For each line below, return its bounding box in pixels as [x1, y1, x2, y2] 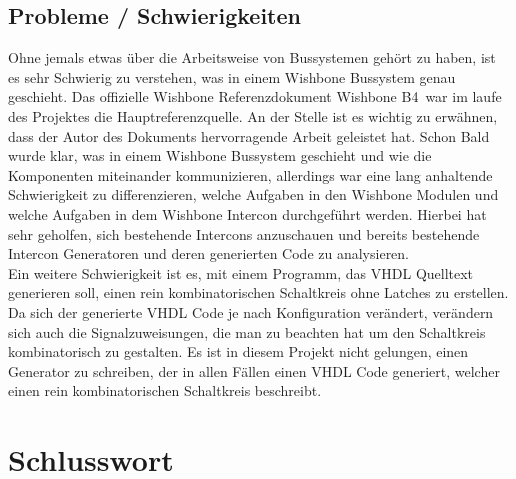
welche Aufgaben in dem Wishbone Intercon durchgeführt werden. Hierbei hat [8, 203, 487, 224]
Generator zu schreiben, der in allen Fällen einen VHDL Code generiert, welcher [8, 360, 500, 381]
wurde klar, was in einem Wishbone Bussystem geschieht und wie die [8, 145, 432, 166]
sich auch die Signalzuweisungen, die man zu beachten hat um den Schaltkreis [8, 321, 486, 342]
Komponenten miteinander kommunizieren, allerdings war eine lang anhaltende [8, 164, 493, 185]
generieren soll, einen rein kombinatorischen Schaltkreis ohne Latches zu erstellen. [8, 282, 509, 303]
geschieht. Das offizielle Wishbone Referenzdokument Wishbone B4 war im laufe [8, 86, 502, 107]
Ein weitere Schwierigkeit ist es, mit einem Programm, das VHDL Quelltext [8, 262, 474, 283]
